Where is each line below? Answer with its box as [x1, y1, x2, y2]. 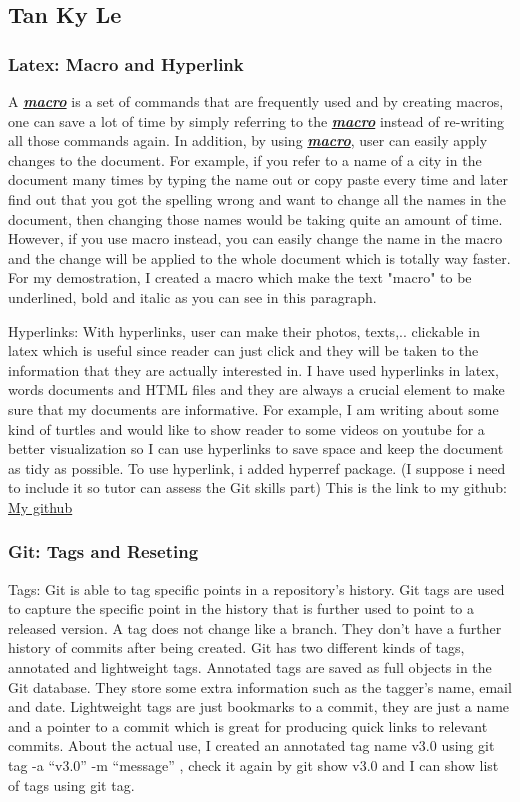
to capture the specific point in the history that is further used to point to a [8, 598, 474, 619]
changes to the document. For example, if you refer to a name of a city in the [8, 149, 482, 170]
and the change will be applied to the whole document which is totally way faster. [8, 247, 511, 268]
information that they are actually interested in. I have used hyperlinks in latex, [8, 359, 499, 380]
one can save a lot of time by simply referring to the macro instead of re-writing [8, 110, 505, 131]
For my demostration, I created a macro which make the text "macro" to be [8, 267, 472, 288]
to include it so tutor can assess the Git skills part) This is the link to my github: [8, 477, 508, 498]
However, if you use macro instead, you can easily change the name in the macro [8, 228, 503, 249]
